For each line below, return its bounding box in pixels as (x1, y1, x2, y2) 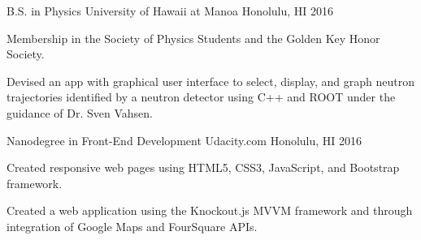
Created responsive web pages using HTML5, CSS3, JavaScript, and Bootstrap (7, 159, 400, 176)
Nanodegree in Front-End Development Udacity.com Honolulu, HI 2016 (7, 131, 362, 148)
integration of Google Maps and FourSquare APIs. (7, 217, 258, 234)
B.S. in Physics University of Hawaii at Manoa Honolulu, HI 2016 (7, 2, 334, 19)
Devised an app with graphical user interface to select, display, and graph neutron (7, 72, 415, 89)
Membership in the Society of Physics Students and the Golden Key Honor (7, 29, 380, 46)
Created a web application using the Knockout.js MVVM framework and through (7, 202, 413, 219)
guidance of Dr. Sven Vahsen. (7, 104, 153, 121)
